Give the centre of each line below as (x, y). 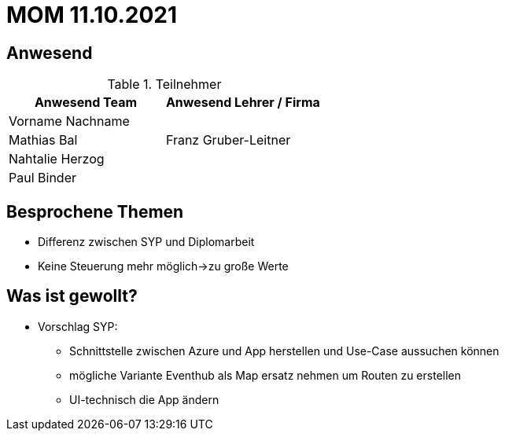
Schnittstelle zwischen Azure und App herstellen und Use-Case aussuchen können (284, 351)
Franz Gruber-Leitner (228, 140)
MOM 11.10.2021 (92, 15)
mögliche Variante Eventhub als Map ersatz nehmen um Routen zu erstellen (265, 375)
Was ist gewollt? (72, 296)
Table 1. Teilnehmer (164, 84)
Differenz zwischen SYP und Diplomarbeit (146, 242)
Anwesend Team (86, 103)
